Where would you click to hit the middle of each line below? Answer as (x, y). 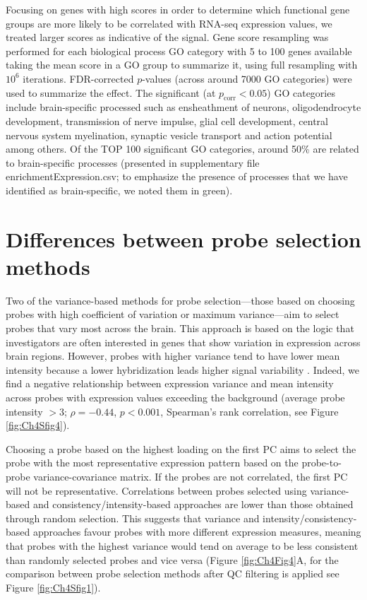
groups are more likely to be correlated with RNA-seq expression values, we (169, 23)
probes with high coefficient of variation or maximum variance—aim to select (173, 314)
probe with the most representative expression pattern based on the (152, 463)
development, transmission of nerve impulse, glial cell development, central (167, 120)
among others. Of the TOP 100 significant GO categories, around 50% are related (182, 149)
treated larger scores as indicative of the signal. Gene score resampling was (167, 37)
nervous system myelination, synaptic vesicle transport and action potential (169, 135)
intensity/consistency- (310, 518)
